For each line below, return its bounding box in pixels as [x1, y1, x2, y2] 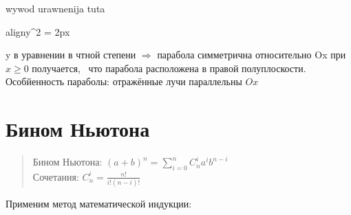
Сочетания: [32, 169, 79, 183]
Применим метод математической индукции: [6, 196, 192, 211]
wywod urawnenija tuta [6, 1, 105, 15]
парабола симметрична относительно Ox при [157, 47, 346, 62]
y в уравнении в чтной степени [6, 47, 136, 62]
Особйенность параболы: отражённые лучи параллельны [6, 74, 242, 89]
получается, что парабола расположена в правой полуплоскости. [32, 60, 306, 75]
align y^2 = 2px [6, 24, 70, 38]
